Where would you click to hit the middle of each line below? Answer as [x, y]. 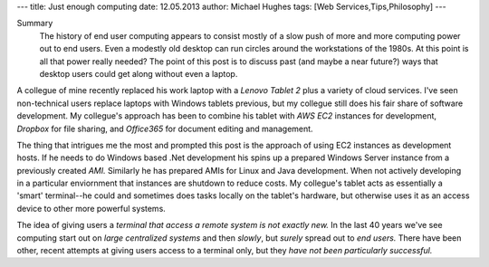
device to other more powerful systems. [91, 208]
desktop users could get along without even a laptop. [139, 73]
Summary [35, 24]
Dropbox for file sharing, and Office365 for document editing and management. [165, 129]
